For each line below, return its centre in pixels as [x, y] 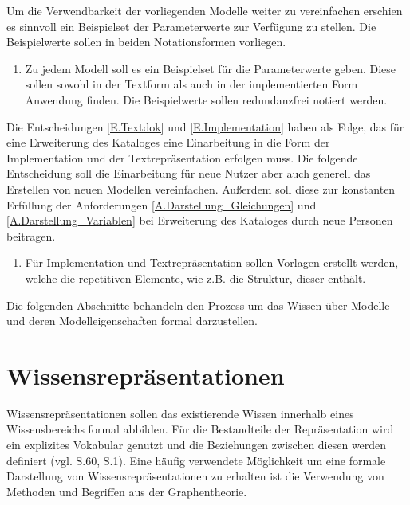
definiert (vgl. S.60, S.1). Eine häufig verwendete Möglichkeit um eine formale [196, 460]
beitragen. [31, 235]
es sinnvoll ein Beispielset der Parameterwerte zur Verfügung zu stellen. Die [191, 26]
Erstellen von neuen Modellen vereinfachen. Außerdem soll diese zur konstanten [201, 188]
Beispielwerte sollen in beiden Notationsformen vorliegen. [146, 42]
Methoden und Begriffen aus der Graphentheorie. [127, 491]
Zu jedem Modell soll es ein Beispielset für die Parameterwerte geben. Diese [211, 68]
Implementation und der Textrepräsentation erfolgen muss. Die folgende [182, 157]
